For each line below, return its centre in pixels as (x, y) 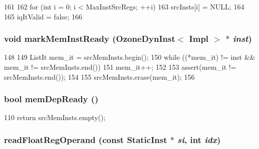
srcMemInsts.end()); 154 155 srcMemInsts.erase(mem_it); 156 (99, 76)
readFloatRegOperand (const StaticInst (86, 139)
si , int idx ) (199, 139)
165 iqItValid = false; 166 (43, 16)
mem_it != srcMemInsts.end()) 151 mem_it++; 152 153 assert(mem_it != (120, 67)
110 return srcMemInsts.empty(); (55, 117)
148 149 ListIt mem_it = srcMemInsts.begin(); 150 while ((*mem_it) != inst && (130, 57)
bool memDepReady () (51, 99)
